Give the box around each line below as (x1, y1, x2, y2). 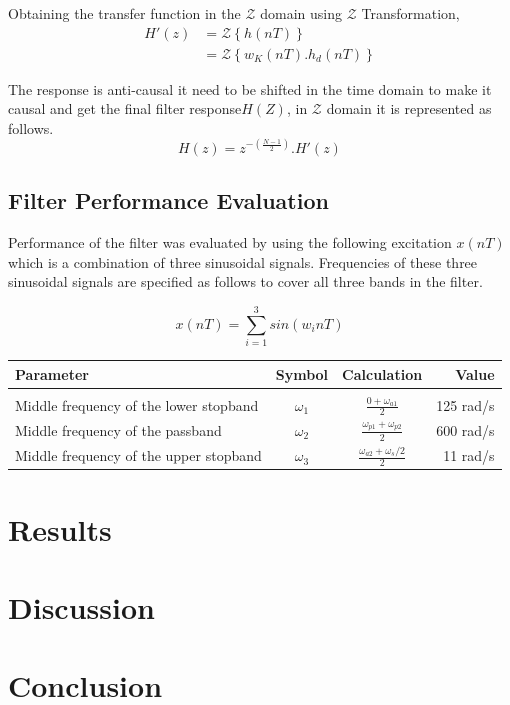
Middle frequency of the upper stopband (15, 445, 262, 466)
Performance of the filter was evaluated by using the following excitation (8, 232, 452, 253)
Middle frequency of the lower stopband (15, 394, 259, 415)
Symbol (275, 363, 329, 384)
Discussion (8, 587, 155, 627)
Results (8, 508, 112, 549)
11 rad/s (443, 445, 495, 466)
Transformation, (361, 3, 460, 23)
